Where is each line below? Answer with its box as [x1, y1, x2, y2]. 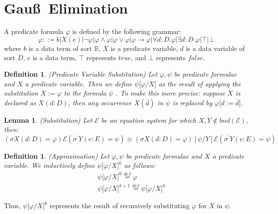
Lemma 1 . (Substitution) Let [4, 115, 92, 125]
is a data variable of [185, 43, 245, 53]
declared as [4, 97, 36, 107]
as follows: [124, 160, 156, 170]
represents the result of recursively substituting [49, 200, 190, 211]
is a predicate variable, [111, 43, 178, 53]
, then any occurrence [68, 97, 132, 107]
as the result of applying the [158, 78, 241, 88]
